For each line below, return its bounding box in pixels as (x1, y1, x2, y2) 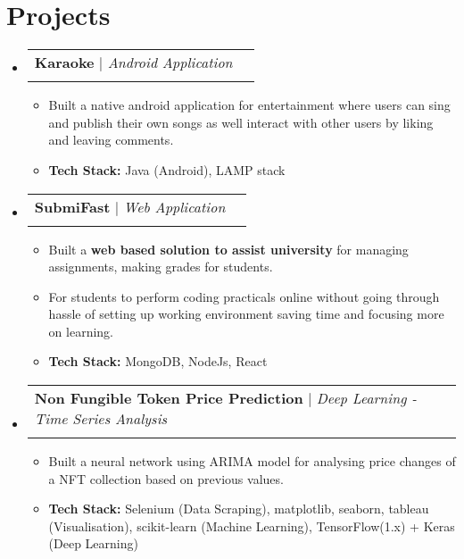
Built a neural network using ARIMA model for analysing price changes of (48, 452, 456, 471)
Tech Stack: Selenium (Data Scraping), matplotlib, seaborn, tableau (48, 499, 429, 518)
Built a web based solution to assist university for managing (48, 239, 409, 258)
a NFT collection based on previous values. (48, 469, 284, 488)
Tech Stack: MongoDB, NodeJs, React (48, 352, 268, 371)
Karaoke (34, 52, 95, 73)
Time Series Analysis (34, 408, 168, 430)
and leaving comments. (48, 130, 174, 149)
